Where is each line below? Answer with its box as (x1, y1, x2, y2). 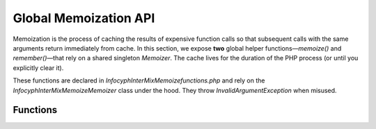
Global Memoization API (13, 10, 155, 26)
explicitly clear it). (13, 63, 64, 72)
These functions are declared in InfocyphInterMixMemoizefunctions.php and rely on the (13, 76, 265, 85)
